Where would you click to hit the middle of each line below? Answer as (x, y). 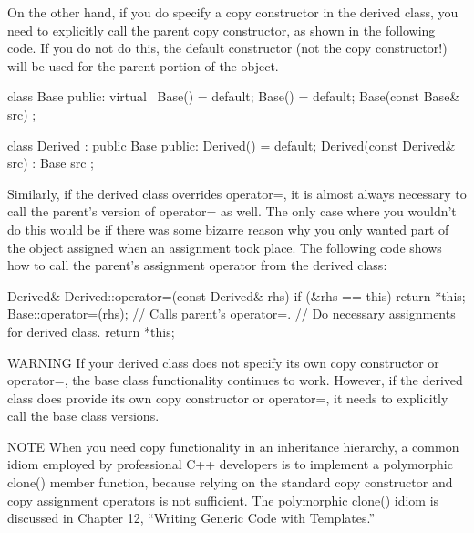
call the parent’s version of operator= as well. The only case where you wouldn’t (232, 211)
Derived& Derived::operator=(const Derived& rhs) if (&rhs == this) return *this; (237, 295)
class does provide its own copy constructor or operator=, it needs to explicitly (228, 397)
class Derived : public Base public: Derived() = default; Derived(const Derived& (232, 145)
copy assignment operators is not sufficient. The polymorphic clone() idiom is (223, 500)
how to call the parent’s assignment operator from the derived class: (197, 265)
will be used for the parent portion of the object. (143, 65)
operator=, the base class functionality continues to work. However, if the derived (235, 380)
